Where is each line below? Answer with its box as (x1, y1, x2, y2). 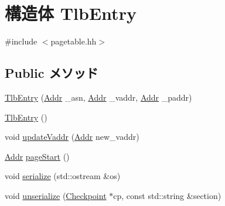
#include (5, 35, 37, 47)
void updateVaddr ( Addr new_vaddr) (5, 131, 139, 143)
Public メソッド (5, 64, 98, 82)
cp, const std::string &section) (113, 189, 221, 201)
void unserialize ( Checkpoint (5, 189, 107, 201)
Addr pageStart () (5, 150, 70, 162)
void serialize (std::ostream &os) (5, 170, 121, 182)
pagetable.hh (50, 35, 97, 47)
